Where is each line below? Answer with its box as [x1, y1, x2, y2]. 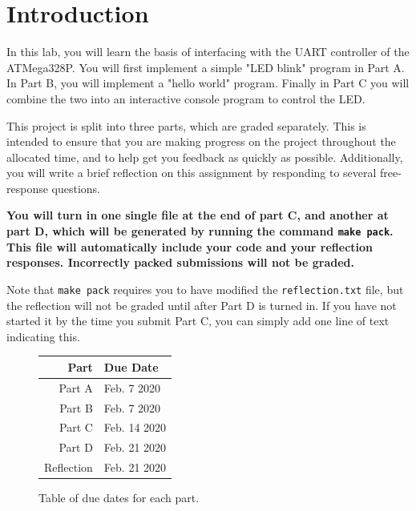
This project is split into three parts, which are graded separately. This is [6, 117, 366, 134]
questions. [51, 179, 101, 196]
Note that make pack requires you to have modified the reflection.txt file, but [6, 280, 404, 297]
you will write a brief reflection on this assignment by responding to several [6, 164, 377, 181]
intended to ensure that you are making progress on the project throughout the [6, 133, 396, 150]
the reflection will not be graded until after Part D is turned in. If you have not [6, 296, 397, 313]
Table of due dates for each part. [38, 489, 200, 506]
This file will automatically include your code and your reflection [6, 238, 374, 255]
